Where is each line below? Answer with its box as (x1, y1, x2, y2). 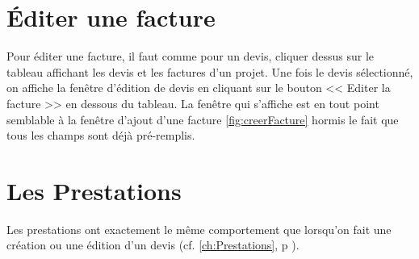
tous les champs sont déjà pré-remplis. (6, 127, 195, 144)
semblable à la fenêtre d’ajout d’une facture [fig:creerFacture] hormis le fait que (6, 111, 399, 127)
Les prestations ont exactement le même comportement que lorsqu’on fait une (6, 220, 392, 237)
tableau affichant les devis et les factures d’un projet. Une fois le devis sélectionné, (6, 63, 413, 80)
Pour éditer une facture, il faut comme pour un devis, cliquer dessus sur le (6, 48, 375, 65)
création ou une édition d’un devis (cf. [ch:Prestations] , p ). (6, 236, 300, 253)
